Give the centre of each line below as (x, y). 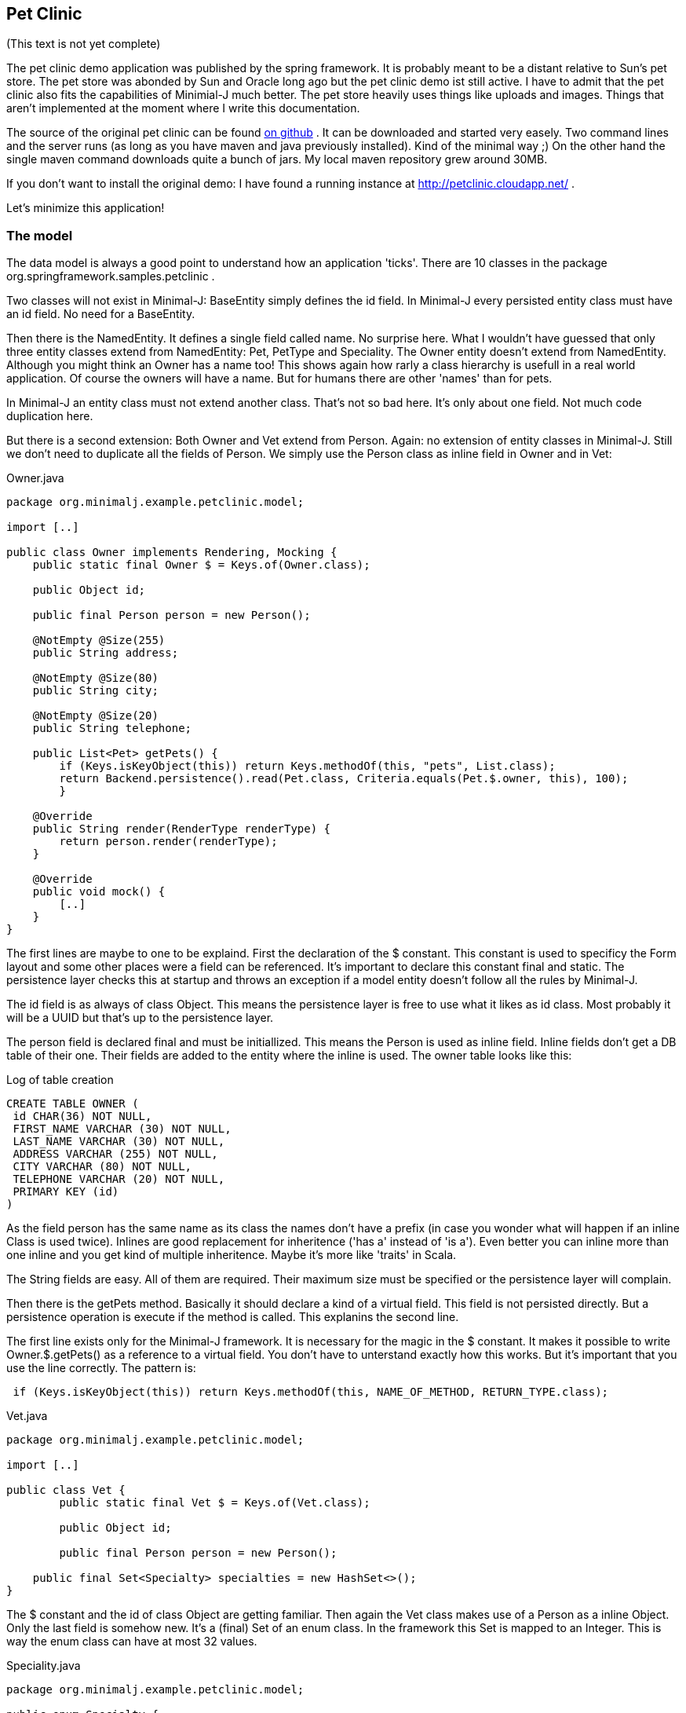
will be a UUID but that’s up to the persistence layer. (140, 1018)
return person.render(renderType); (168, 842)
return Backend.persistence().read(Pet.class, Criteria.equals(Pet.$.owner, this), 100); (344, 779)
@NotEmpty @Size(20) (95, 716)
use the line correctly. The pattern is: (101, 1368)
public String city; (95, 691)
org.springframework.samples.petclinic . (111, 276)
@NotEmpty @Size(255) (99, 641)
